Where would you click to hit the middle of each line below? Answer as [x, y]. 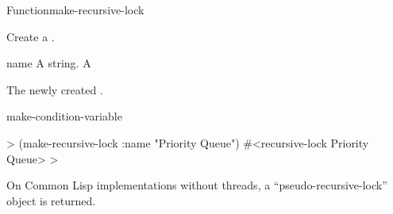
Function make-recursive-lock [75, 10]
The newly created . [55, 89]
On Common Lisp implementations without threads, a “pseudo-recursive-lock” [197, 185]
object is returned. [51, 200]
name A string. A [49, 63]
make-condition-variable [64, 116]
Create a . [31, 36]
